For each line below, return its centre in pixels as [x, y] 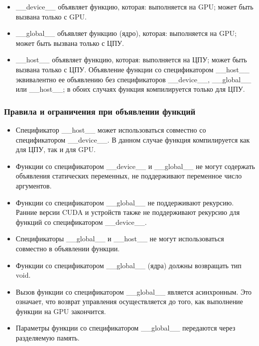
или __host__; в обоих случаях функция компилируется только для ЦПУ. [130, 89]
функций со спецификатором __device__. [81, 222]
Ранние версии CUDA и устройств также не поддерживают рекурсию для [128, 212]
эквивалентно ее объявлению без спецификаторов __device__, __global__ [133, 79]
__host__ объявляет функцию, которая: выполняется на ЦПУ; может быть [131, 60]
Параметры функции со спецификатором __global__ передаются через [126, 328]
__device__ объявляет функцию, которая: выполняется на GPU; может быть [134, 6]
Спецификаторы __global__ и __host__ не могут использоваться [120, 239]
